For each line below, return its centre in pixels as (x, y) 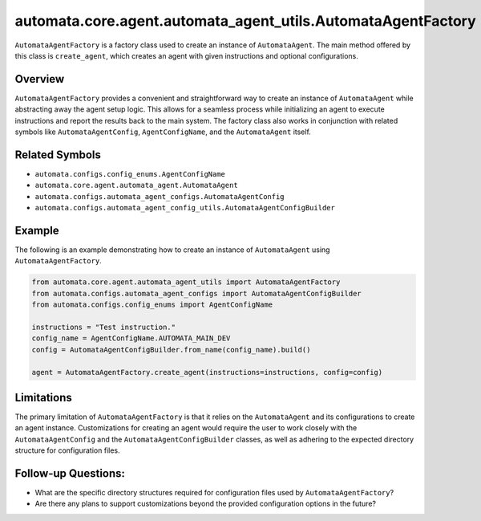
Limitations (43, 397)
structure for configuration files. (67, 450)
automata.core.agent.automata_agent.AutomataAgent (136, 185)
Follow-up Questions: (70, 473)
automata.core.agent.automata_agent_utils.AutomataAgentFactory (245, 21)
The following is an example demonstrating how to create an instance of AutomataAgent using (172, 250)
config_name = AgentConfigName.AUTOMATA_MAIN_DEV (131, 338)
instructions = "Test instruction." (104, 327)
